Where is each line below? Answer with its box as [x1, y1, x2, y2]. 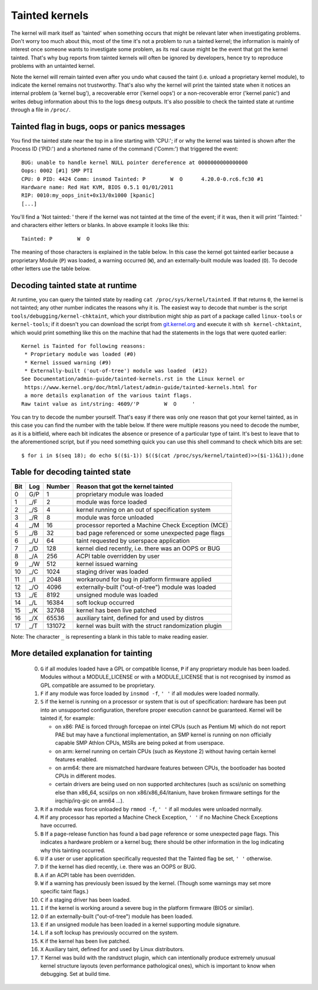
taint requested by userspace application [76, 537, 190, 545]
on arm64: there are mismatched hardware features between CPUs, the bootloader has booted [55, 764, 286, 771]
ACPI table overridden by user [76, 552, 160, 560]
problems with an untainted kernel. [11, 63, 95, 70]
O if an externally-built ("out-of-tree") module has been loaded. [40, 913, 194, 920]
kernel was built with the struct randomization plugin [76, 621, 222, 630]
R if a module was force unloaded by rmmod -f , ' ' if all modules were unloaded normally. [40, 805, 263, 813]
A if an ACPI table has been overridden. [40, 871, 135, 879]
